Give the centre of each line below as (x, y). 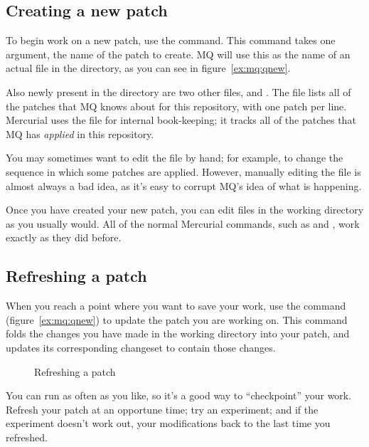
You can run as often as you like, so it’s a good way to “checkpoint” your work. (179, 395)
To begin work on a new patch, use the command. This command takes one (171, 40)
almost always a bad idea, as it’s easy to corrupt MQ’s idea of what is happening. (184, 185)
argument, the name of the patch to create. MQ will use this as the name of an (178, 54)
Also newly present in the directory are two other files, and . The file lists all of (178, 91)
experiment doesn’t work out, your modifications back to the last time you (168, 423)
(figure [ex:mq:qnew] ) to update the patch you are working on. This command (177, 319)
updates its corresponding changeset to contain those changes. (141, 347)
